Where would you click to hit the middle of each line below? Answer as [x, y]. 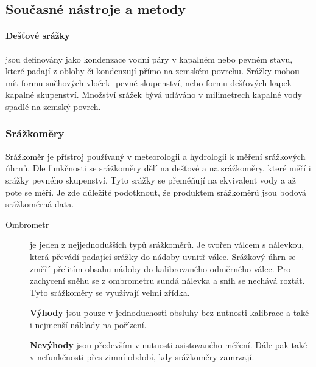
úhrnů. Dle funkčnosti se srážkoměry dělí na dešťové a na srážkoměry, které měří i [158, 168]
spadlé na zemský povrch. [53, 106]
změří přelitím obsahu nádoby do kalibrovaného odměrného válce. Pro [160, 268]
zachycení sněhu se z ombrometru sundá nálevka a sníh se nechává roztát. [167, 280]
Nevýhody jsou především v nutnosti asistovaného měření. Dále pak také [169, 345]
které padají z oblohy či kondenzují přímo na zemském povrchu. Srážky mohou [153, 71]
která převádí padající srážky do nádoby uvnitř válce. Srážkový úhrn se [163, 256]
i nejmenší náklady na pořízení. [88, 324]
